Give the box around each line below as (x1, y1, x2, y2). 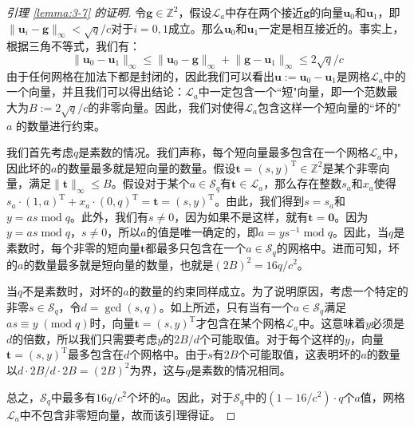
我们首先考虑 (6, 144, 73, 160)
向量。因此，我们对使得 (121, 98, 245, 115)
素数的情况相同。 (201, 361, 291, 378)
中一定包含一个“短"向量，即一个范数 (198, 83, 387, 100)
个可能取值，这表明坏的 (238, 346, 361, 363)
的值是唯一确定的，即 (146, 224, 258, 240)
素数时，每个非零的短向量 (6, 240, 140, 256)
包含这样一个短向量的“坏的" (258, 98, 401, 115)
